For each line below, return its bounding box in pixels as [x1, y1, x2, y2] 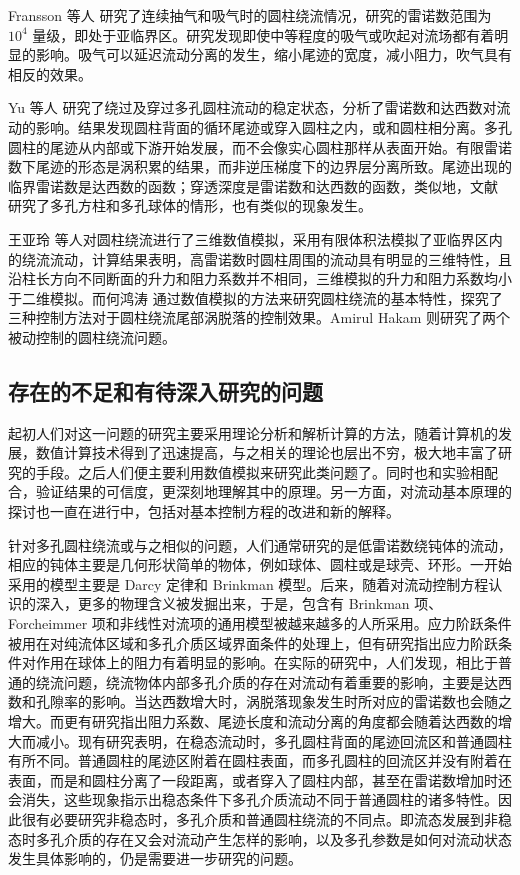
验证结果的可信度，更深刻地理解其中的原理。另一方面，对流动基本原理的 [35, 481, 512, 502]
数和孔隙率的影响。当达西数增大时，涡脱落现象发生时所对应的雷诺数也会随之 [8, 691, 512, 712]
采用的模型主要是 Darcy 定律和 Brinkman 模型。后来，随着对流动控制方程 [8, 573, 489, 594]
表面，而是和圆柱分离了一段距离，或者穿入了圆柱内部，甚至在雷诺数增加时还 [8, 769, 512, 790]
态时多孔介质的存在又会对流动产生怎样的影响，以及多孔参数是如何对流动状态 [8, 828, 512, 849]
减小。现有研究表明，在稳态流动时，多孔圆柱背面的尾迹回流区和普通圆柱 [35, 730, 512, 751]
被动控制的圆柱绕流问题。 [8, 326, 176, 347]
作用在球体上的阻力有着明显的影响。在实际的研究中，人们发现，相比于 [35, 652, 498, 673]
